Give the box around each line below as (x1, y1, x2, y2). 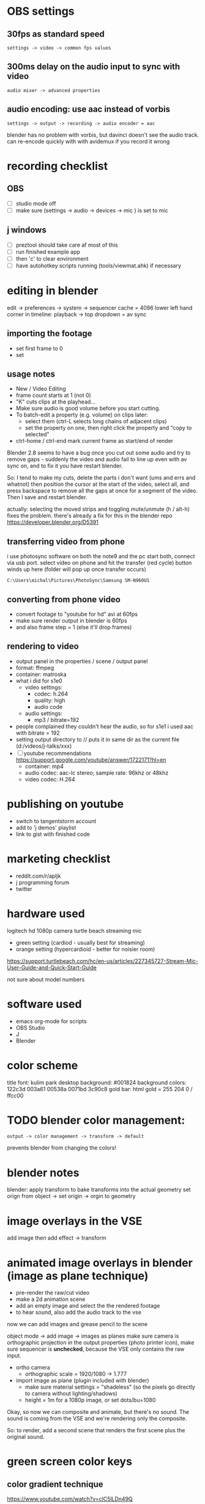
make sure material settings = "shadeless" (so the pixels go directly (24, 1383, 195, 1391)
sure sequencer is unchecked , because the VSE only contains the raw (7, 1345, 185, 1353)
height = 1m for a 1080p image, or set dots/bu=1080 (24, 1397, 156, 1404)
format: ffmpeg (15, 664, 54, 671)
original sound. (7, 1433, 45, 1441)
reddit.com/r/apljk (15, 872, 61, 880)
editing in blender (7, 284, 99, 297)
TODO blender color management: (7, 1113, 185, 1127)
